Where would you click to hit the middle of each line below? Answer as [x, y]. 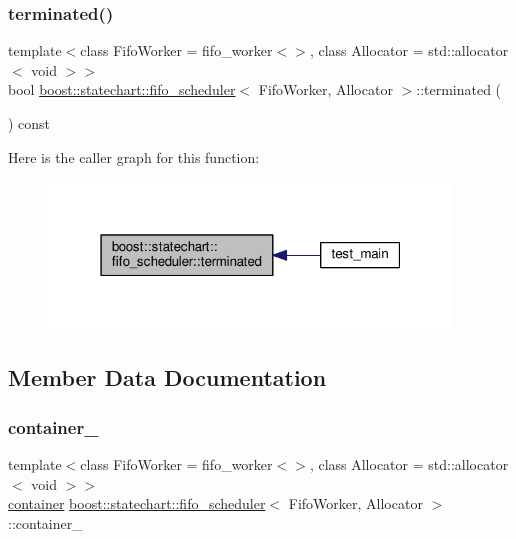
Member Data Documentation [167, 377]
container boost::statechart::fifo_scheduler [137, 503]
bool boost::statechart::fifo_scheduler [122, 89]
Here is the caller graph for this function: [134, 156]
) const [29, 123]
